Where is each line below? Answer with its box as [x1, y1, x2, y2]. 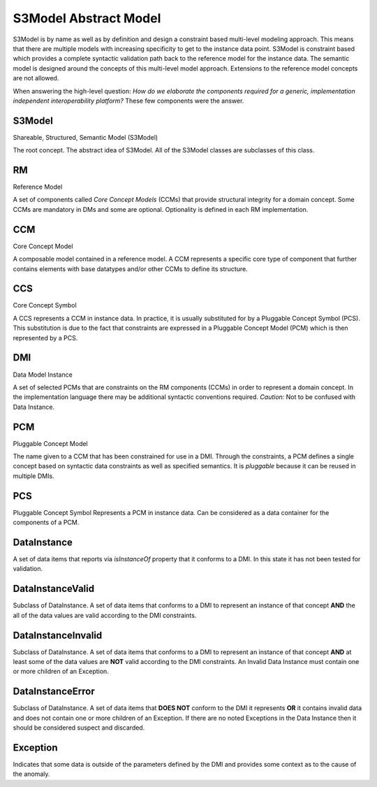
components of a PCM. [13, 518, 80, 527]
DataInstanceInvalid [13, 629, 103, 641]
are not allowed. [13, 74, 59, 82]
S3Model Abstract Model [13, 10, 161, 26]
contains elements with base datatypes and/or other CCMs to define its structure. [13, 264, 248, 273]
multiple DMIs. [13, 472, 55, 480]
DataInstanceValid [13, 583, 94, 595]
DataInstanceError [13, 686, 95, 698]
